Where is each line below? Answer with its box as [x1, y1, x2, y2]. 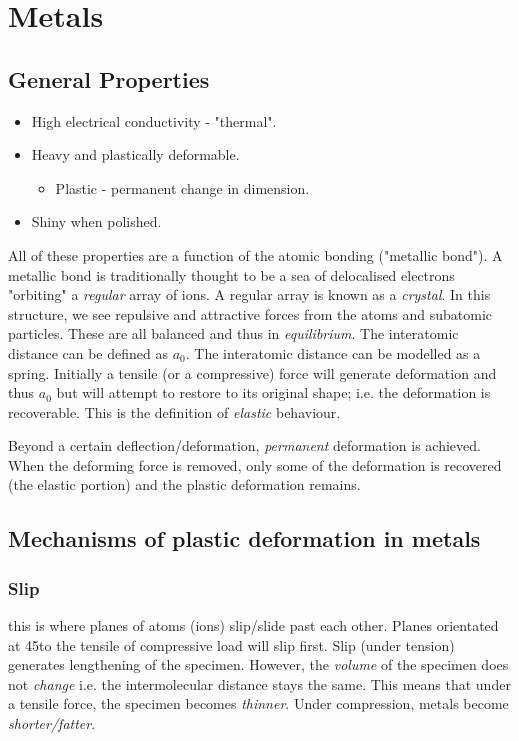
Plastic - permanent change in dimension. [55, 177, 310, 198]
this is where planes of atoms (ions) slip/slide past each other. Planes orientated [8, 615, 499, 636]
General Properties [8, 63, 210, 94]
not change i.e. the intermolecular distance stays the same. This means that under [8, 673, 511, 694]
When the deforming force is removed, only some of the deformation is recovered [8, 454, 502, 475]
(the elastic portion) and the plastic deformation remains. [8, 474, 361, 495]
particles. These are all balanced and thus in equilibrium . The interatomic [8, 323, 459, 344]
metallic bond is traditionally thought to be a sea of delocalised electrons [8, 264, 455, 285]
